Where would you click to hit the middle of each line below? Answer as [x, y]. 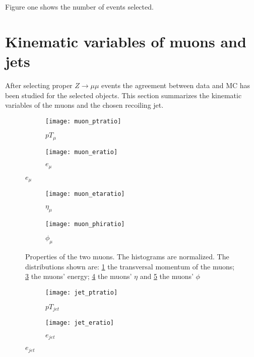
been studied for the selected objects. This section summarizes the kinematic [123, 95]
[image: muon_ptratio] [83, 121]
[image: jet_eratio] [80, 323]
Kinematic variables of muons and [126, 41]
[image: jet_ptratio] [82, 293]
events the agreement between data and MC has [176, 85]
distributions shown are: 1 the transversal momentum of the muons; [130, 266]
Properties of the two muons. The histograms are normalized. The [127, 257]
